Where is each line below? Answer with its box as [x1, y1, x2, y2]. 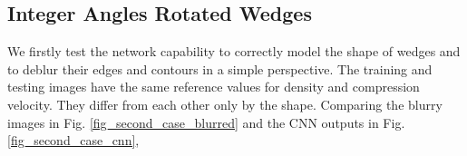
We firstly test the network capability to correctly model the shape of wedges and [7, 42, 461, 61]
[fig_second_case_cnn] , [7, 131, 140, 150]
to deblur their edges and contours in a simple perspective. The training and [7, 59, 433, 78]
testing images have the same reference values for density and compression [7, 77, 420, 96]
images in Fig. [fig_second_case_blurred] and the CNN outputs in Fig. [7, 112, 405, 132]
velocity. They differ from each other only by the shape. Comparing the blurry [7, 94, 443, 113]
